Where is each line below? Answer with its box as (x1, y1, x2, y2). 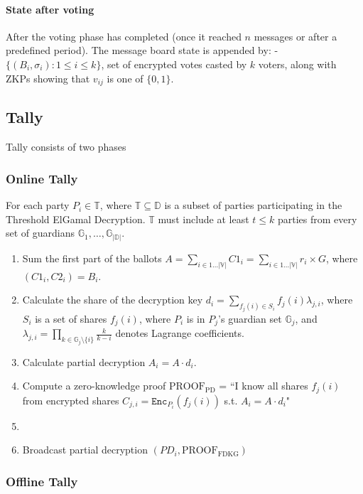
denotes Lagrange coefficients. (115, 326, 244, 340)
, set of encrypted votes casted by (101, 56, 247, 71)
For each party (6, 198, 70, 213)
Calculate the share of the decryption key (22, 292, 203, 307)
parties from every (278, 211, 357, 226)
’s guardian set (218, 311, 282, 326)
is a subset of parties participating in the (164, 198, 342, 213)
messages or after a (254, 28, 337, 43)
